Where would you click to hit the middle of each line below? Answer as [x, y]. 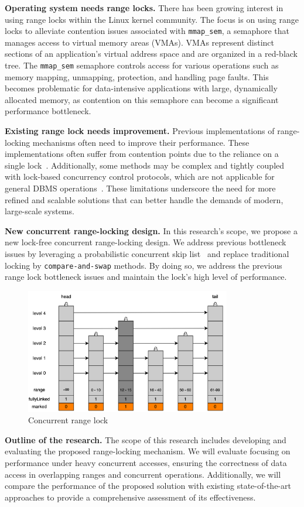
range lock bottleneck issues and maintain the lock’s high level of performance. [146, 277]
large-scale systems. [40, 211]
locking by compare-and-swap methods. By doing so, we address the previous [144, 265]
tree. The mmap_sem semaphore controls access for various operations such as [142, 65]
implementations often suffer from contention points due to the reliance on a [142, 154]
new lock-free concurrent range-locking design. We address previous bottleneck [146, 242]
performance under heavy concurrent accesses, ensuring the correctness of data [146, 462]
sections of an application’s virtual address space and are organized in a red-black [151, 54]
